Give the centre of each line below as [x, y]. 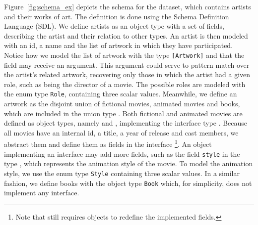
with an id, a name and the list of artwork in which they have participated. [119, 45]
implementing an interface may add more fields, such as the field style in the [122, 154]
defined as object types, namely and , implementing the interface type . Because [126, 123]
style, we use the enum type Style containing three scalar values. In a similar [122, 173]
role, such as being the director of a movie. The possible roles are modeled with [125, 84]
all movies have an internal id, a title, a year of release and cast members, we [121, 132]
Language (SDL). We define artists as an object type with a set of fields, [114, 26]
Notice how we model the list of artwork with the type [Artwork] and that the [124, 55]
